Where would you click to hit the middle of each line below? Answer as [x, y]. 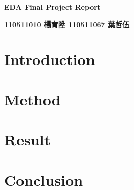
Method [32, 99]
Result [27, 140]
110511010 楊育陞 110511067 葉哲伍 [67, 24]
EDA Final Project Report [52, 7]
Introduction [50, 59]
